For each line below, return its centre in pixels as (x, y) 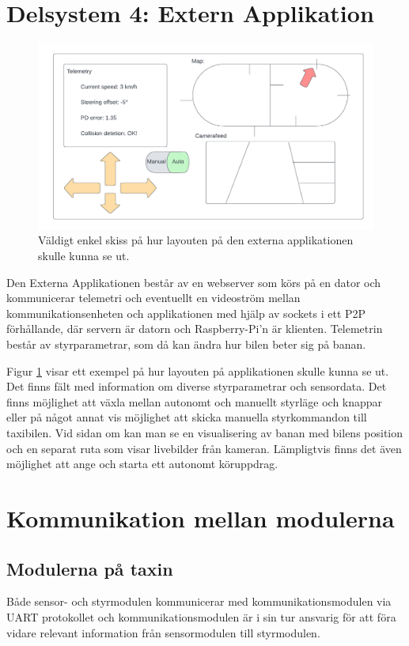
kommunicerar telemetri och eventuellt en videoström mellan (153, 298)
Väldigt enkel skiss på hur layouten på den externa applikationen (196, 240)
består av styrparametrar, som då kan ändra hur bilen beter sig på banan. (186, 344)
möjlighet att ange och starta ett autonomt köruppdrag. (142, 464)
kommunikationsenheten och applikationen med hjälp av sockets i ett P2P (186, 313)
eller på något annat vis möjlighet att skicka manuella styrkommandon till (187, 417)
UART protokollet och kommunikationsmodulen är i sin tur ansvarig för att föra (201, 616)
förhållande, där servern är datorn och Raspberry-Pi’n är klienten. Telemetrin (195, 329)
